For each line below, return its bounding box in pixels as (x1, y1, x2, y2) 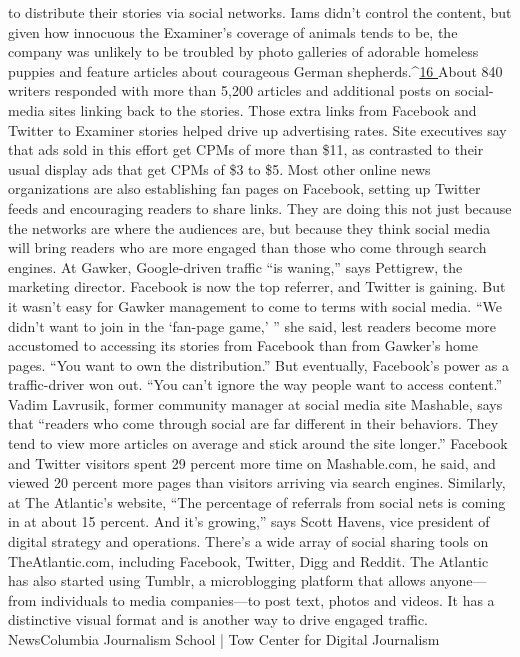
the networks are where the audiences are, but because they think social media (8, 217, 491, 238)
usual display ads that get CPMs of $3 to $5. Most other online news (8, 158, 431, 179)
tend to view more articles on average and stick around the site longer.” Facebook (8, 433, 508, 454)
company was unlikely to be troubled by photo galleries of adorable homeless (8, 41, 479, 62)
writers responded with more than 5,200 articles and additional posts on (8, 80, 451, 101)
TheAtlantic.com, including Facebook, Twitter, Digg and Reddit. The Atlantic (8, 550, 489, 571)
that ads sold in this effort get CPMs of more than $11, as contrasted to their (8, 139, 484, 160)
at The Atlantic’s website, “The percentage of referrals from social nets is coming (8, 491, 506, 512)
